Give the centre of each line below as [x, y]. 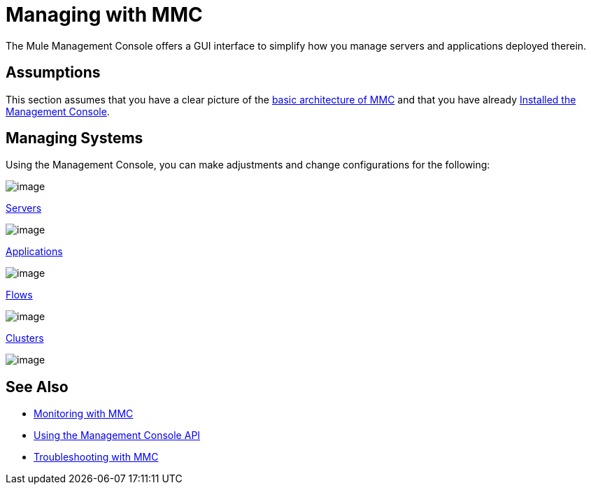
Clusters [25, 338]
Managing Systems [74, 138]
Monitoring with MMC [84, 414]
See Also [37, 387]
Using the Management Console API [117, 435]
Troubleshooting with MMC [96, 457]
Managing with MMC [104, 15]
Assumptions [53, 73]
